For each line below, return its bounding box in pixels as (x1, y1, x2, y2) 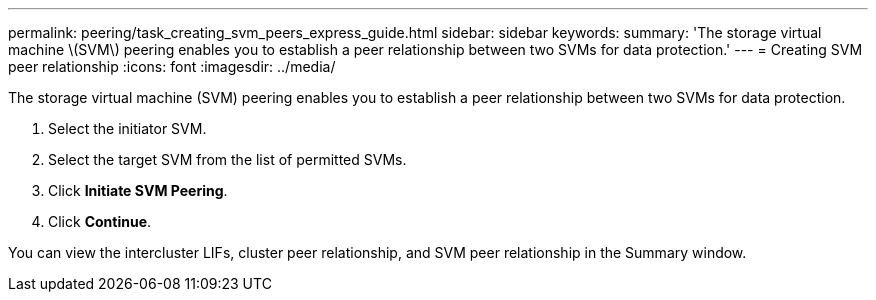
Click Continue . (48, 213, 152, 230)
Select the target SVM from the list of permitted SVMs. (48, 151, 407, 168)
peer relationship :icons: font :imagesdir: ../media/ (8, 58, 336, 75)
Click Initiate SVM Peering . (48, 182, 228, 199)
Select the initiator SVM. (48, 120, 207, 137)
